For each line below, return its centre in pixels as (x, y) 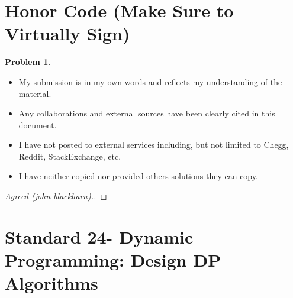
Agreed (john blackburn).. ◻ (56, 196)
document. (38, 124)
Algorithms (51, 283)
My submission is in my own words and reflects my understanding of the (150, 81)
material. (35, 93)
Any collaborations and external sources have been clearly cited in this (147, 113)
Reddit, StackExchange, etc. (70, 156)
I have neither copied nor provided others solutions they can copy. (138, 176)
